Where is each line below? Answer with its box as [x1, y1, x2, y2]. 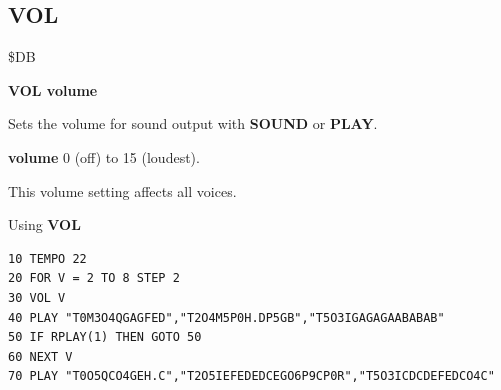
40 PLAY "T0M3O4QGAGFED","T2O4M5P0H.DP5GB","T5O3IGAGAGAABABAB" [8, 310, 445, 325]
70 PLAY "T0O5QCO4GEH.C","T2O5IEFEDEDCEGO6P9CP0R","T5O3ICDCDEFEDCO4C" [8, 369, 495, 384]
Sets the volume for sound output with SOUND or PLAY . [8, 113, 378, 134]
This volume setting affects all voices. [8, 180, 237, 201]
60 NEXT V [8, 349, 73, 364]
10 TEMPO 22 [8, 251, 87, 266]
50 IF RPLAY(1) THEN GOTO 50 [8, 330, 202, 345]
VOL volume [8, 79, 98, 100]
